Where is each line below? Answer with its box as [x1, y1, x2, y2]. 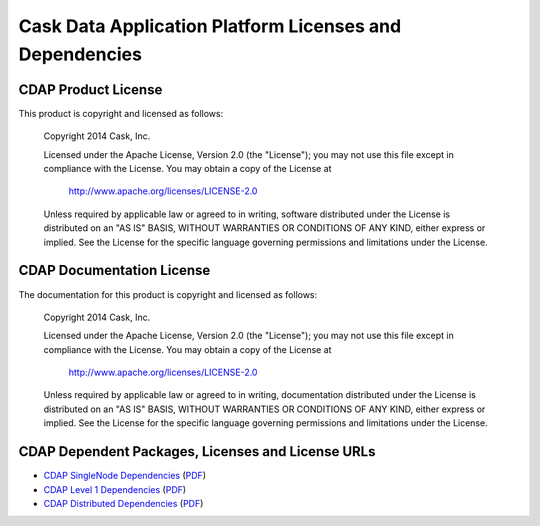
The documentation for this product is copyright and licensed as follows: [18, 288, 318, 300]
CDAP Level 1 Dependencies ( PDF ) [43, 483, 187, 495]
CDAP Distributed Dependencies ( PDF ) [43, 497, 204, 509]
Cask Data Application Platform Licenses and [18, 15, 402, 37]
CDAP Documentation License [18, 262, 211, 279]
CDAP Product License [18, 81, 163, 98]
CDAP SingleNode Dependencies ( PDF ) [43, 470, 207, 482]
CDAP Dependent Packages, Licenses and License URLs [18, 443, 376, 460]
